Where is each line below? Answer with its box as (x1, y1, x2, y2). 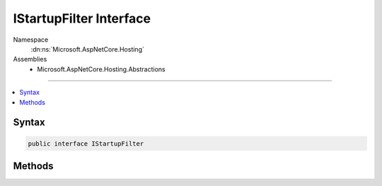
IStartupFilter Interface (13, 11, 151, 26)
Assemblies (13, 55, 47, 64)
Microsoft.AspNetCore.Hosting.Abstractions (37, 64, 166, 74)
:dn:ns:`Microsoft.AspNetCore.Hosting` (30, 45, 144, 53)
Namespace (13, 35, 49, 44)
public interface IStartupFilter (28, 139, 144, 148)
